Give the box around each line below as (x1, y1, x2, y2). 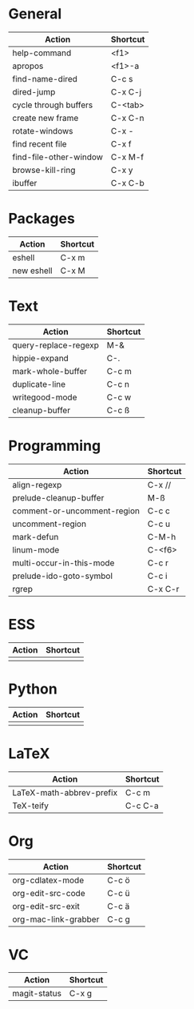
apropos (12, 60, 44, 71)
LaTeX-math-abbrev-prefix (12, 786, 118, 798)
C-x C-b (110, 177, 145, 188)
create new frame (12, 112, 79, 123)
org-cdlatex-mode (12, 874, 85, 886)
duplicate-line (12, 378, 66, 389)
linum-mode (12, 544, 60, 555)
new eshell (12, 265, 53, 276)
